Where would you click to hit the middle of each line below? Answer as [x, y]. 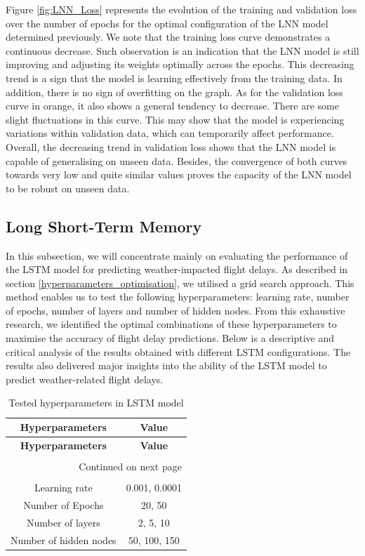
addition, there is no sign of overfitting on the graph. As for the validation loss [174, 92]
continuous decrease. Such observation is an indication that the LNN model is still [182, 50]
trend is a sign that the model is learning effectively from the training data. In [174, 78]
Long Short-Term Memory [104, 226]
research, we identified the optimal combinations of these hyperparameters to [171, 324]
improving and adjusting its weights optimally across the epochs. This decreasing [180, 64]
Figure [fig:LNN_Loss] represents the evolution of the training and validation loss [181, 9]
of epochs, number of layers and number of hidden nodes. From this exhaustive [175, 310]
